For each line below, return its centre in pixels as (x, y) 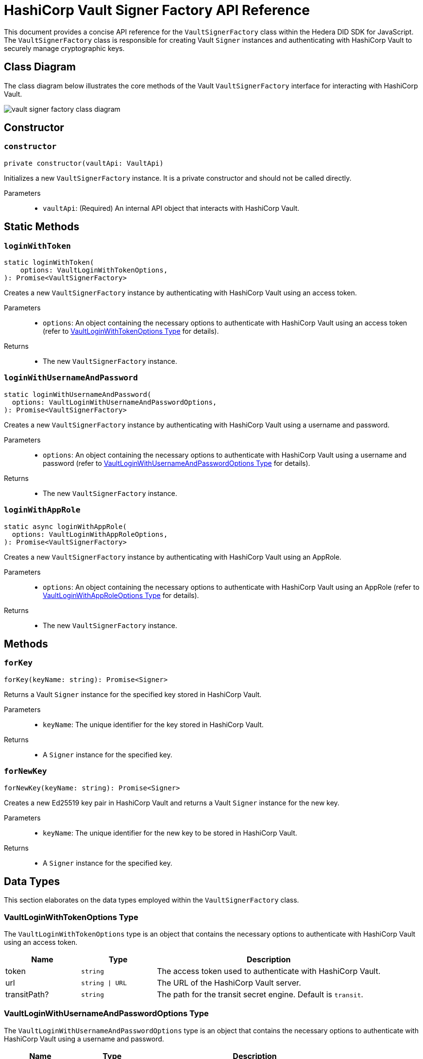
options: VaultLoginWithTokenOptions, (94, 270)
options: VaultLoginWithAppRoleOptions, (90, 534)
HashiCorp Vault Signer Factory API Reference (157, 10)
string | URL (104, 983)
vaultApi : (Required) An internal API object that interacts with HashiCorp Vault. (171, 208)
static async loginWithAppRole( (65, 526)
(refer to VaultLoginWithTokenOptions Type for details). (131, 331)
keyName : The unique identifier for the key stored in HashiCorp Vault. (153, 724)
